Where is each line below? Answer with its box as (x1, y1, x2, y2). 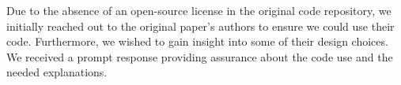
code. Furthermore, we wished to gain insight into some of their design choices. (6, 33, 388, 50)
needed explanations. (6, 64, 108, 80)
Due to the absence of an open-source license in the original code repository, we (6, 2, 392, 18)
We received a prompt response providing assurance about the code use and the (6, 48, 393, 65)
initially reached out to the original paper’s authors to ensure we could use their (6, 17, 395, 34)
